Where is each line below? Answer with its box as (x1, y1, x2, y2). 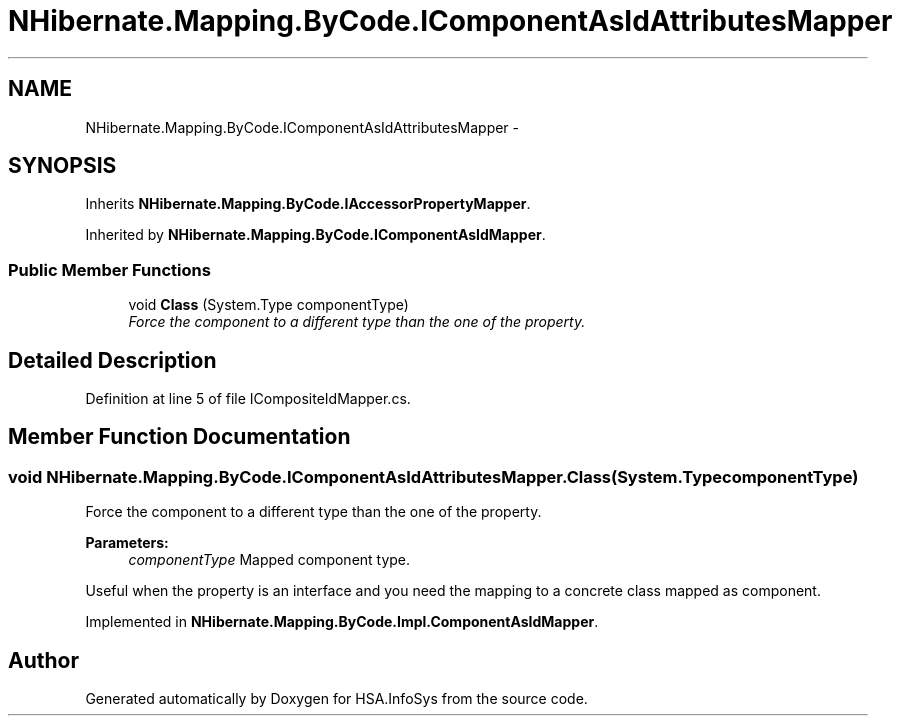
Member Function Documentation (8, 424, 351, 450)
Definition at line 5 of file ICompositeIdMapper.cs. (85, 390, 411, 408)
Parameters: (85, 534, 169, 552)
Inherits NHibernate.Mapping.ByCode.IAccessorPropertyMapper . (85, 195, 531, 213)
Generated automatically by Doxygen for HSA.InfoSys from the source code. (85, 690, 588, 708)
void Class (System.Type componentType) (128, 296, 409, 314)
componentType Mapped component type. (128, 551, 411, 569)
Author (8, 647, 79, 673)
